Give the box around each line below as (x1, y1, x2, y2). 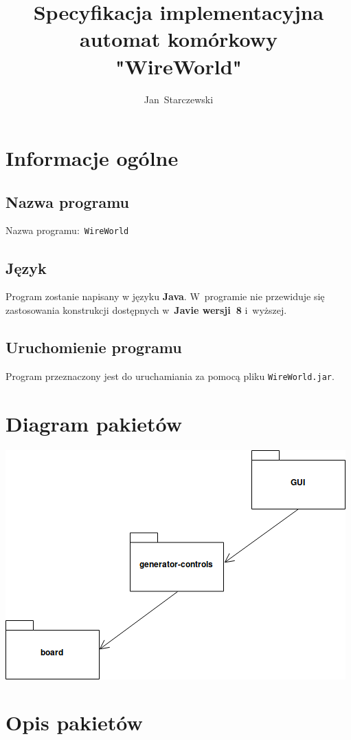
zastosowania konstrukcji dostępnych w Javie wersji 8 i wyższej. (5, 302, 287, 317)
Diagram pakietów (5, 409, 183, 437)
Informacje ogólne (5, 144, 179, 172)
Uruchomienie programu (5, 336, 182, 357)
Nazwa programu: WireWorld (5, 223, 129, 237)
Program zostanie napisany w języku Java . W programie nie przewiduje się (5, 289, 325, 304)
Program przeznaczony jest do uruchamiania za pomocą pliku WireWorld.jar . (5, 368, 335, 383)
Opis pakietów (5, 708, 143, 737)
